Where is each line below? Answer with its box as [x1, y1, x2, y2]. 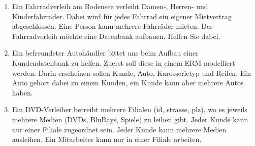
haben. [12, 87, 33, 98]
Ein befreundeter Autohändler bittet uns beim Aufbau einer [12, 47, 199, 58]
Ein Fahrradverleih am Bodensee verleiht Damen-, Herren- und [12, 1, 208, 11]
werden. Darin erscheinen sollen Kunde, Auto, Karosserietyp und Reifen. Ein [12, 67, 251, 78]
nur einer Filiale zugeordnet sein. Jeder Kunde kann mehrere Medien [12, 124, 227, 134]
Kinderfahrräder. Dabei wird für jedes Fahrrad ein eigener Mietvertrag [12, 11, 232, 21]
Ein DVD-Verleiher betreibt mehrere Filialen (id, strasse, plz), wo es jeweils [12, 104, 247, 115]
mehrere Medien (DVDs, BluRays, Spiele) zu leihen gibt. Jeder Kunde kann [12, 114, 248, 124]
